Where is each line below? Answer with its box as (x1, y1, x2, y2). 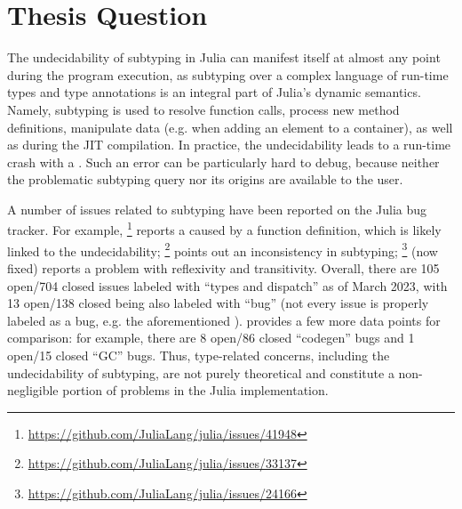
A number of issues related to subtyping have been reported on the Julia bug (7, 199, 427, 218)
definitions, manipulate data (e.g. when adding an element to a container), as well (7, 117, 453, 136)
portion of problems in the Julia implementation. (62, 381, 329, 400)
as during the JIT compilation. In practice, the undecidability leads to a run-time (7, 135, 451, 154)
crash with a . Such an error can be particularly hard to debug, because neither (7, 152, 440, 171)
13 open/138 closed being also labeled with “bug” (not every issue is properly (7, 294, 429, 312)
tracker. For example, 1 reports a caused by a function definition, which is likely (7, 218, 442, 239)
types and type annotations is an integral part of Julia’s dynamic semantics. (7, 83, 421, 101)
